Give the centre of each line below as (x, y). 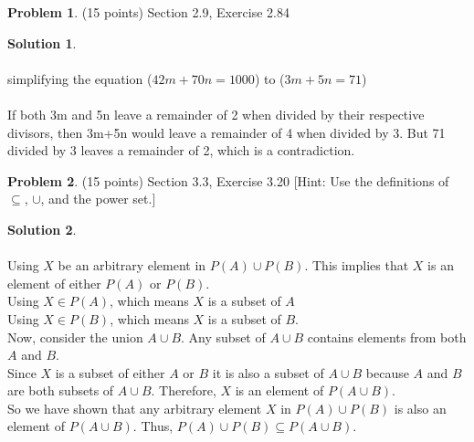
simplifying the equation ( (80, 78)
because (387, 372)
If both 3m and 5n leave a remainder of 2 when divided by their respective (216, 114)
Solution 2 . (42, 229)
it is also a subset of (268, 372)
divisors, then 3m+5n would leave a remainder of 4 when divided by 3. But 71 (226, 132)
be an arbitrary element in (132, 265)
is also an (420, 408)
